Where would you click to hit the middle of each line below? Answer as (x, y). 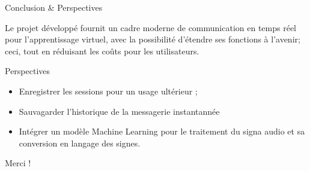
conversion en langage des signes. (80, 143)
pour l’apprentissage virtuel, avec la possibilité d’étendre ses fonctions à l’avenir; (153, 39)
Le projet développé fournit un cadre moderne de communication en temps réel (151, 27)
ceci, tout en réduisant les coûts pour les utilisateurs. (102, 51)
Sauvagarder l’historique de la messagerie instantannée (119, 111)
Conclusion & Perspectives (54, 7)
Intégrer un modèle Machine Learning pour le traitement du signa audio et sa (162, 131)
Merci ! (18, 163)
